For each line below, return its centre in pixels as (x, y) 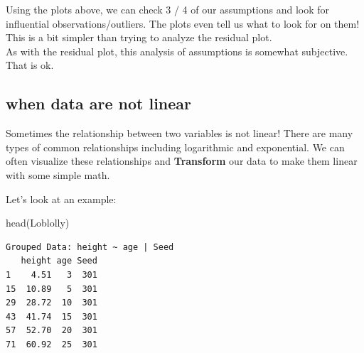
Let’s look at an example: (61, 199)
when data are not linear (99, 103)
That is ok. (30, 65)
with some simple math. (58, 174)
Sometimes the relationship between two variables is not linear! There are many (180, 133)
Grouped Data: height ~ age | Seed (90, 247)
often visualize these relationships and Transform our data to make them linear (182, 161)
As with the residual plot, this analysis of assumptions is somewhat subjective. (177, 51)
